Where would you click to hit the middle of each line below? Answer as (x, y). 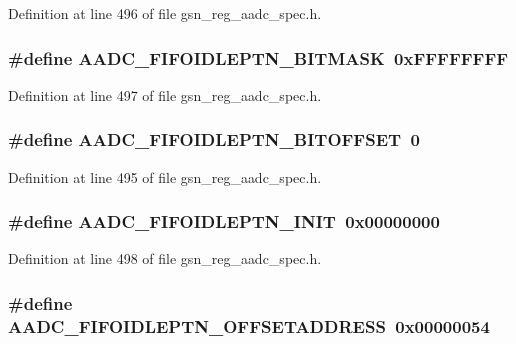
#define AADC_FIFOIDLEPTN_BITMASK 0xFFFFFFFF (258, 57)
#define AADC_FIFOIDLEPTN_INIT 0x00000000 (224, 221)
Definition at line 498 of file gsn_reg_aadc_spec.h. (165, 258)
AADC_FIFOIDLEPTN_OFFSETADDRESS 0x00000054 (249, 325)
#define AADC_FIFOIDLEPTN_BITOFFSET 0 (214, 139)
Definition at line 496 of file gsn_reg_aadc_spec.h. (165, 13)
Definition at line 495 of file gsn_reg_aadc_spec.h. (165, 176)
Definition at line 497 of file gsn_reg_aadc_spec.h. (165, 94)
